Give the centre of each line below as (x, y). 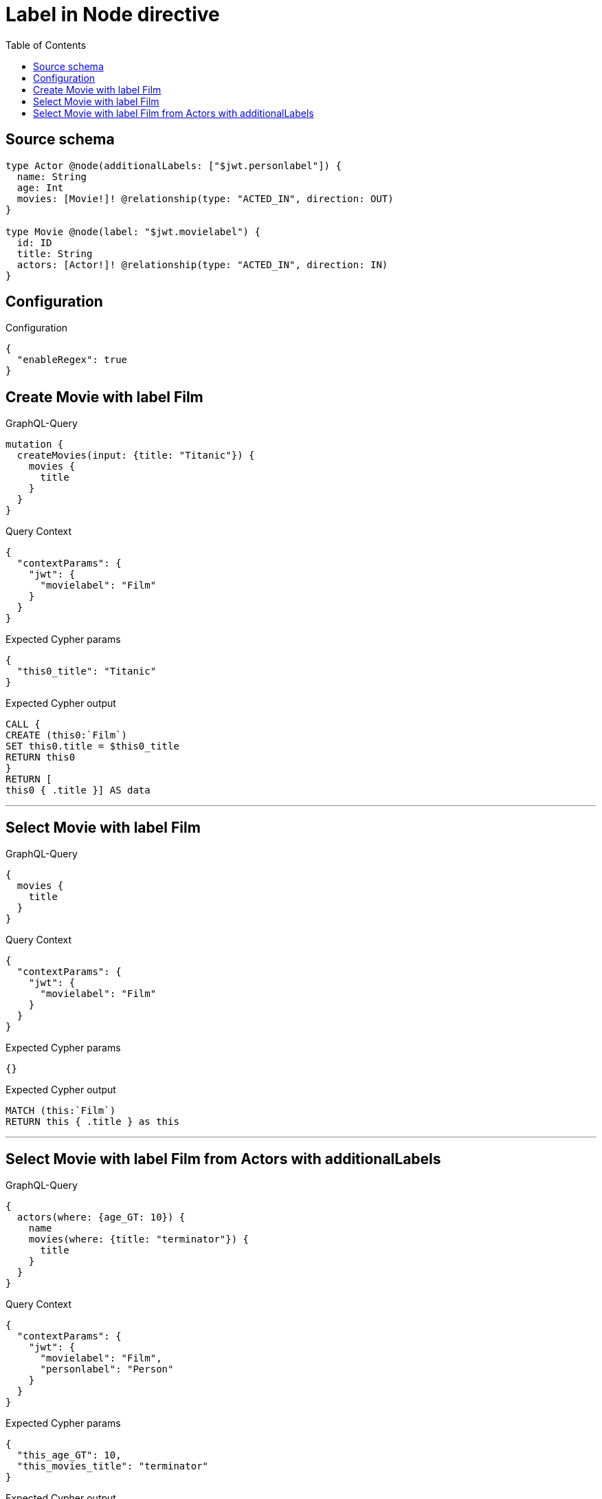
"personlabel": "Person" (107, 1369)
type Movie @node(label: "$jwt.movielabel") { (133, 231)
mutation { (35, 445)
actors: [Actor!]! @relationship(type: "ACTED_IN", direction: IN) (202, 264)
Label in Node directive (113, 14)
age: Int (40, 187)
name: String (52, 176)
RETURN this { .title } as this (92, 1122)
